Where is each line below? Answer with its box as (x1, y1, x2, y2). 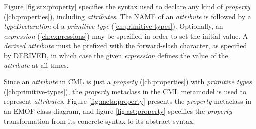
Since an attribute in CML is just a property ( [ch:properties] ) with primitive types (4, 76, 252, 87)
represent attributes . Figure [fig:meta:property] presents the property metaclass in (4, 96, 252, 106)
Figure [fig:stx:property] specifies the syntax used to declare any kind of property (4, 1, 250, 11)
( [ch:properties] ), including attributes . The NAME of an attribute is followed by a (4, 11, 251, 21)
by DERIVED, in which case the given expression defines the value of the (4, 50, 228, 60)
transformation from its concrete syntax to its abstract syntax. (4, 115, 195, 126)
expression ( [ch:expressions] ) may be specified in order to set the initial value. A (4, 30, 248, 41)
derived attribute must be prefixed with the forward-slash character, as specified (4, 40, 247, 51)
